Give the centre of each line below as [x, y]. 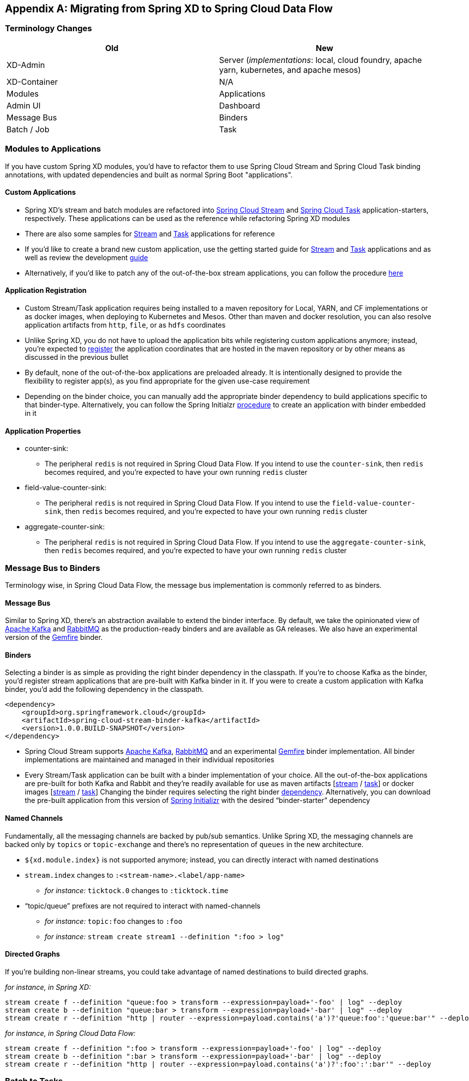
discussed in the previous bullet [77, 357]
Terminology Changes [49, 28]
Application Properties [43, 431]
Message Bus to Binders [53, 568]
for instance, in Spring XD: [48, 987]
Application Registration [46, 290]
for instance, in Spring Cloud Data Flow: [70, 1033]
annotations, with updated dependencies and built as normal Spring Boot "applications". [149, 174]
